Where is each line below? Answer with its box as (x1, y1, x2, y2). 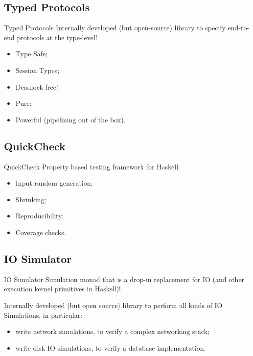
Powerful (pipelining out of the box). (15, 114, 126, 124)
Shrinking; (15, 194, 46, 204)
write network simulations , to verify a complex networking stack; (15, 326, 210, 336)
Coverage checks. (15, 227, 66, 237)
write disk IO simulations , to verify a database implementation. (15, 342, 206, 353)
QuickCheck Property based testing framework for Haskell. (4, 161, 180, 171)
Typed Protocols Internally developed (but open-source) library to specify (4, 23, 226, 33)
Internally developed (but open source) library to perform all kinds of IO (4, 300, 223, 310)
